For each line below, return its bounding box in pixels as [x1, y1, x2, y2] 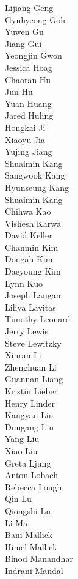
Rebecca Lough [5, 480, 62, 493]
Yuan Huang [5, 97, 52, 109]
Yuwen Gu [5, 25, 44, 38]
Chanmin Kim [5, 240, 58, 253]
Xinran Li [5, 349, 41, 361]
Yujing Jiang [5, 145, 52, 158]
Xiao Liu [5, 444, 38, 457]
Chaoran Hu [5, 73, 51, 86]
